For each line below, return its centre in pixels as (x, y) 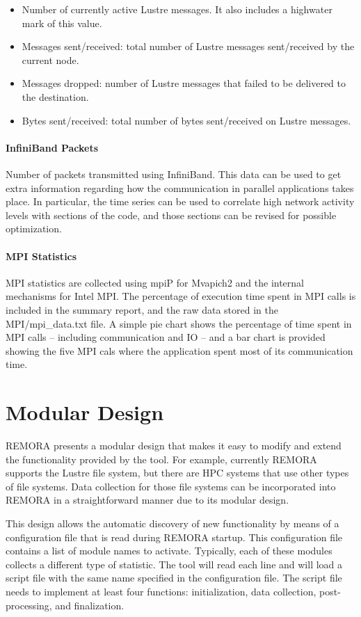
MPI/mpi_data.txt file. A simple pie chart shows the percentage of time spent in (179, 323)
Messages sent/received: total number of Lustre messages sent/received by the (188, 46)
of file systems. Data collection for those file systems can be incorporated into (171, 486)
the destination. (55, 96)
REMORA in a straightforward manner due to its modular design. (147, 500)
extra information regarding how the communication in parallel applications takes (180, 187)
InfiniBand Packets (52, 147)
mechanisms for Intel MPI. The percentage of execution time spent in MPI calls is (181, 296)
